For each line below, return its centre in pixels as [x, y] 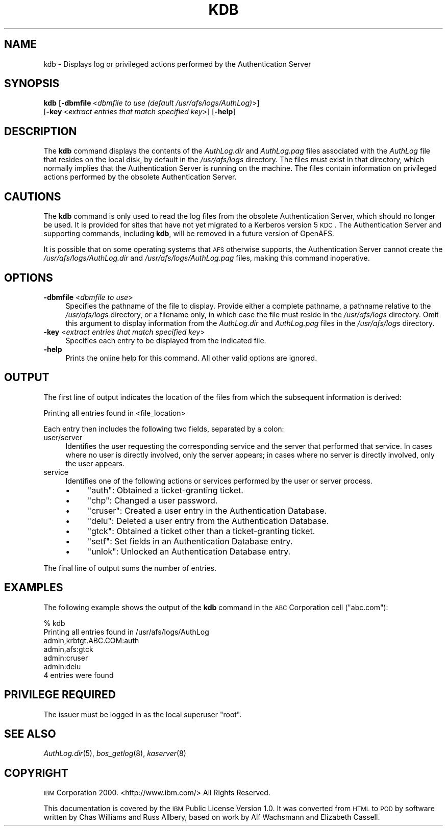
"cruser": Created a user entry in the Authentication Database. [207, 510]
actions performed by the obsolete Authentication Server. [140, 177]
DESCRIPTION [41, 131]
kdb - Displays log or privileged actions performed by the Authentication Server [177, 64]
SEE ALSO [30, 734]
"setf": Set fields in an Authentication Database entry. [190, 541]
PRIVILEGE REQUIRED [60, 695]
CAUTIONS [33, 196]
